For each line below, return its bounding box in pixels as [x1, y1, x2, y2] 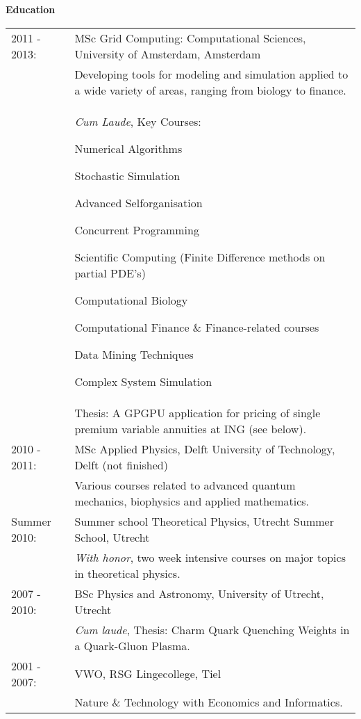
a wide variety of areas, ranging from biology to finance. [74, 81, 346, 98]
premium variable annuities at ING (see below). [74, 420, 307, 437]
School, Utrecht [74, 528, 150, 545]
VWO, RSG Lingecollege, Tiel [74, 665, 221, 682]
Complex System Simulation [74, 373, 212, 389]
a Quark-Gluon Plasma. [74, 637, 190, 654]
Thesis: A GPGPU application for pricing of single [74, 404, 321, 421]
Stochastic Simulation [74, 167, 180, 184]
